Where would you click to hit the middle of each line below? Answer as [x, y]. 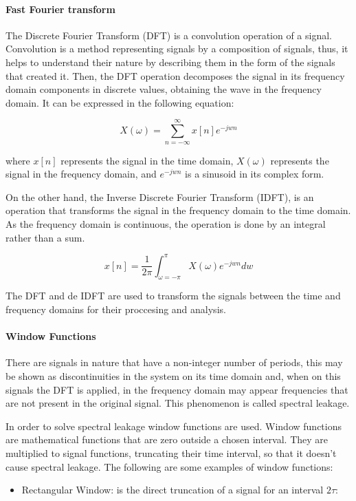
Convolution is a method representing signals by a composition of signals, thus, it [177, 49]
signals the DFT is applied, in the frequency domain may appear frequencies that [177, 389]
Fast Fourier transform [60, 9]
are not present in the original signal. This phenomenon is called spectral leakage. [178, 403]
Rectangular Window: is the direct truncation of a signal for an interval [173, 490]
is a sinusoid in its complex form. [255, 174]
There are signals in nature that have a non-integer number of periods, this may [174, 362]
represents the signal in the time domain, [147, 160]
